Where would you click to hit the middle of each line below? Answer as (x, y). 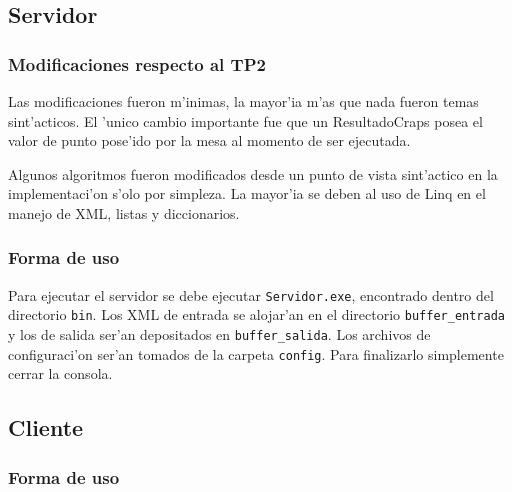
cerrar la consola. (60, 373)
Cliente (46, 427)
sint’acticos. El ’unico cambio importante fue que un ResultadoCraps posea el (245, 120)
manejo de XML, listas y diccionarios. (124, 212)
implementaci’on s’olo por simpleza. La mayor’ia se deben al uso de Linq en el (247, 193)
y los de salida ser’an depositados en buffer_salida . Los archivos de (219, 334)
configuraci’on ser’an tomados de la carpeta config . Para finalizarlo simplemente (256, 353)
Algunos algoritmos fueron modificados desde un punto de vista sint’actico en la (253, 173)
